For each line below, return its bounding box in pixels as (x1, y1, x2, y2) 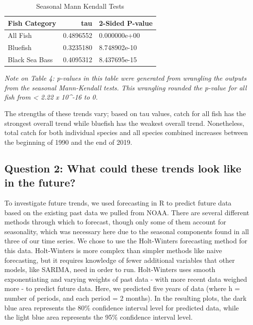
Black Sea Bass (8, 54, 53, 65)
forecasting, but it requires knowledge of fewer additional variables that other (4, 255, 235, 265)
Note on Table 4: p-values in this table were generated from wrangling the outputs (4, 73, 247, 83)
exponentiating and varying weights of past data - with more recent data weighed (4, 274, 247, 284)
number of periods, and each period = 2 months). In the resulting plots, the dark (4, 292, 247, 303)
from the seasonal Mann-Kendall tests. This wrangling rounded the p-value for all (4, 82, 247, 92)
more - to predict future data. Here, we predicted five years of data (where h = (4, 283, 240, 293)
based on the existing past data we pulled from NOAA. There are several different (4, 207, 250, 217)
